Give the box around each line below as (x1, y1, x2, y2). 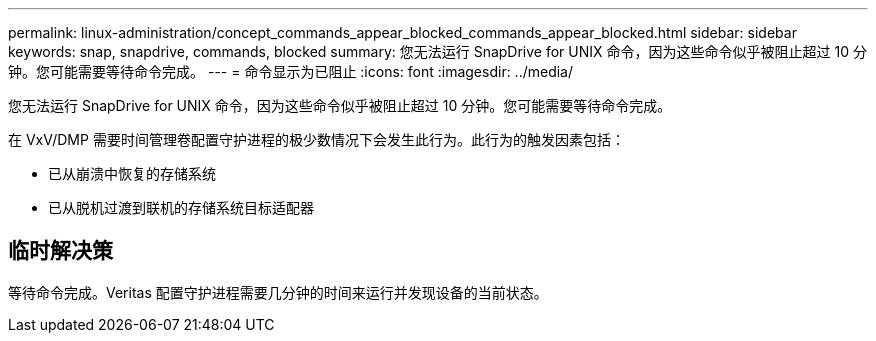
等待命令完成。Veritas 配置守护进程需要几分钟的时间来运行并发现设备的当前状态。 (8, 283, 548, 301)
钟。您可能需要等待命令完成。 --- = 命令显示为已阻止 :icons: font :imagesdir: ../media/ (8, 63, 574, 80)
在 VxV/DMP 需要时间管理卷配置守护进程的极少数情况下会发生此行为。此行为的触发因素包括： (8, 131, 625, 148)
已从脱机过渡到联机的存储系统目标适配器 (48, 199, 314, 216)
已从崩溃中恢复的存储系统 (48, 165, 216, 182)
